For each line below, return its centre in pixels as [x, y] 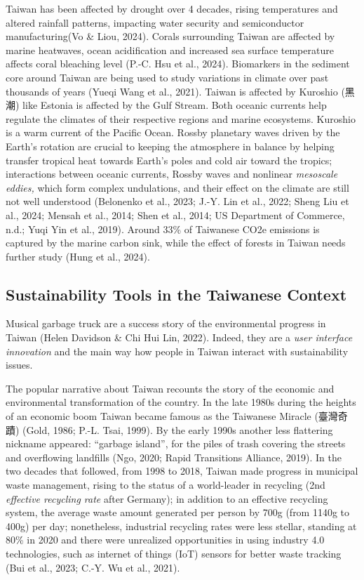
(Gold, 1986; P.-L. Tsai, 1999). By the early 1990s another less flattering [178, 429]
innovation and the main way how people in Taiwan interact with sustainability [177, 351]
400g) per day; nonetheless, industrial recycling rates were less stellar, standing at [181, 526]
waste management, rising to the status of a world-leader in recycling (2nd [166, 485]
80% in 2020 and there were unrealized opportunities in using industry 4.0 [165, 540]
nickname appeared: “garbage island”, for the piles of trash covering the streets [176, 443]
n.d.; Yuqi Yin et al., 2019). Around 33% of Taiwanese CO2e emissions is [163, 229]
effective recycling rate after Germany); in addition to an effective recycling [167, 498]
